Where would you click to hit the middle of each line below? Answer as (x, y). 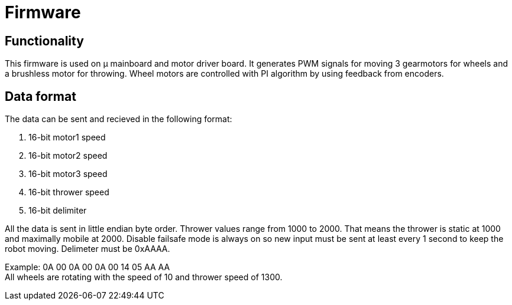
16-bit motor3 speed (68, 174)
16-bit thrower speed (69, 192)
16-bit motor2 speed (68, 156)
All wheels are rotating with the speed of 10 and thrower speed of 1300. (144, 277)
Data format (40, 96)
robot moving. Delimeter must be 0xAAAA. (88, 249)
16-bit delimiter (58, 211)
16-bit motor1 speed (67, 137)
